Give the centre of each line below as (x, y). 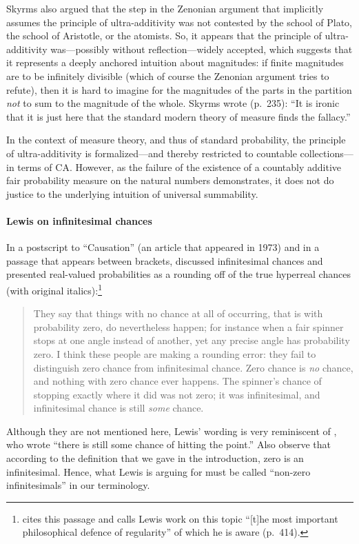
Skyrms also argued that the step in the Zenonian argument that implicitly (165, 8)
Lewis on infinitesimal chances (79, 220)
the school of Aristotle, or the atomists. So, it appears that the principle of (164, 36)
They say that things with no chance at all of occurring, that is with (178, 313)
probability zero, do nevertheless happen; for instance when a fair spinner (188, 326)
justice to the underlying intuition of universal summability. (132, 193)
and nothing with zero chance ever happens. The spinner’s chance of (177, 381)
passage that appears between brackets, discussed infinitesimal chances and (165, 260)
